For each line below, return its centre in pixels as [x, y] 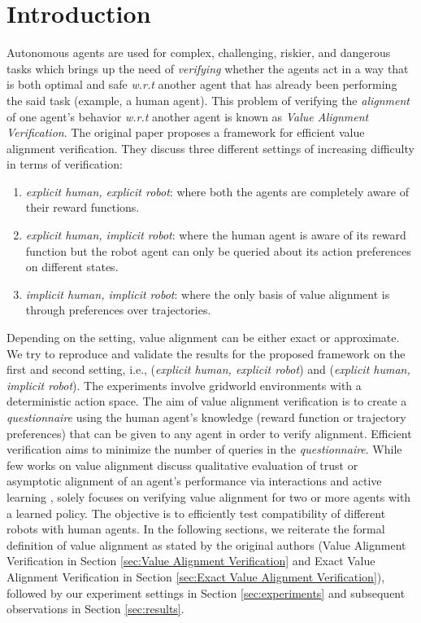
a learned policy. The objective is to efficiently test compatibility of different [196, 513]
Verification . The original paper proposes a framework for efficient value [186, 132]
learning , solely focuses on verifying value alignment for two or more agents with [209, 496]
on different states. [72, 267]
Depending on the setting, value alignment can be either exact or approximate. [203, 338]
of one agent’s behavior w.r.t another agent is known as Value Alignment [188, 116]
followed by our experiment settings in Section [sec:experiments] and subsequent [206, 592]
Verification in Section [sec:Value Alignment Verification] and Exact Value [191, 561]
